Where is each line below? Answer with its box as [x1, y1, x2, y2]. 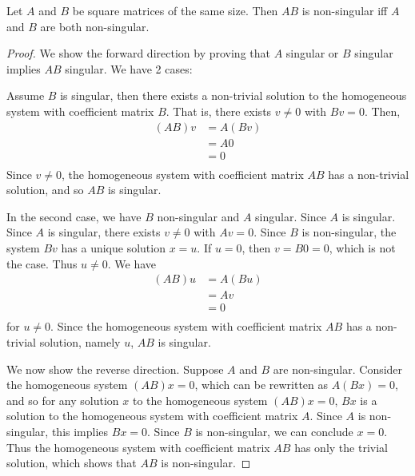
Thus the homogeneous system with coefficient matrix [6, 438, 270, 455]
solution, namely [39, 333, 121, 350]
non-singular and [157, 208, 240, 224]
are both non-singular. [40, 18, 150, 34]
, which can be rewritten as [194, 376, 329, 393]
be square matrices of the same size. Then [72, 2, 278, 18]
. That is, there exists [166, 102, 272, 119]
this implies [51, 422, 109, 439]
